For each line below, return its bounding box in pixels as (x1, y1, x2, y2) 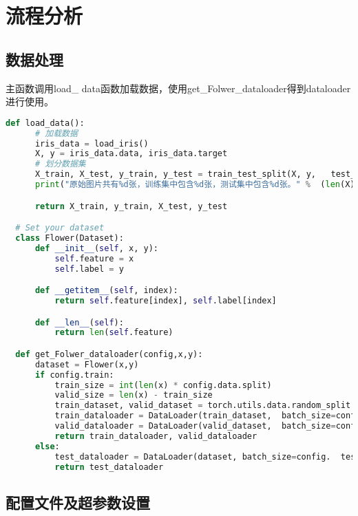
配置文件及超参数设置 (6, 491, 150, 513)
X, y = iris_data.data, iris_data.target (34, 149, 228, 159)
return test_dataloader (54, 462, 164, 472)
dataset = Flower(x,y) (34, 359, 139, 369)
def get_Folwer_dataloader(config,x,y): (15, 349, 203, 359)
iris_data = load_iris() (34, 138, 149, 149)
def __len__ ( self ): (34, 317, 124, 327)
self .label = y (54, 264, 124, 274)
